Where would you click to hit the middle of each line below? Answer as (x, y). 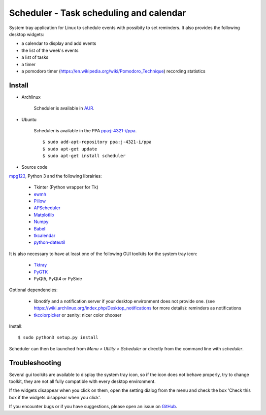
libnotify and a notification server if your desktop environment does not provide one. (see (124, 301)
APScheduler (47, 208)
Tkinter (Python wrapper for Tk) (66, 187)
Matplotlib (44, 215)
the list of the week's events (50, 50)
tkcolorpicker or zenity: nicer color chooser (78, 315)
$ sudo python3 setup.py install (58, 338)
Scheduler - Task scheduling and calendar (98, 13)
